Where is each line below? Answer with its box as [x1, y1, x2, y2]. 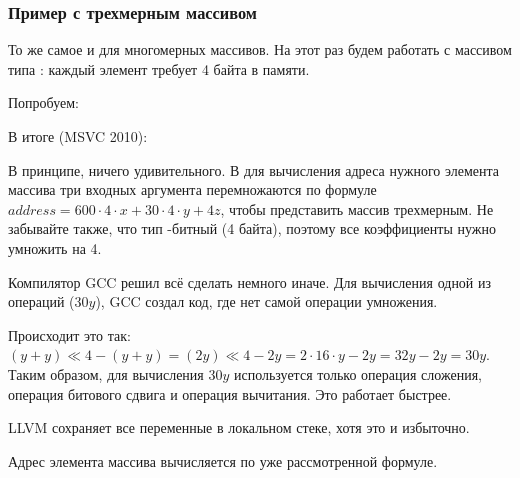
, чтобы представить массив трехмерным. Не [220, 198, 494, 219]
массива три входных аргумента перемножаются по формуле [8, 179, 377, 200]
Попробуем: [8, 92, 79, 113]
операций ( [8, 291, 75, 312]
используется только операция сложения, [233, 363, 482, 384]
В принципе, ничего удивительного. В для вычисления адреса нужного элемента [8, 159, 499, 180]
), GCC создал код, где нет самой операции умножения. [95, 291, 438, 312]
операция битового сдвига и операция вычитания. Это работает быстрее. [8, 383, 452, 404]
